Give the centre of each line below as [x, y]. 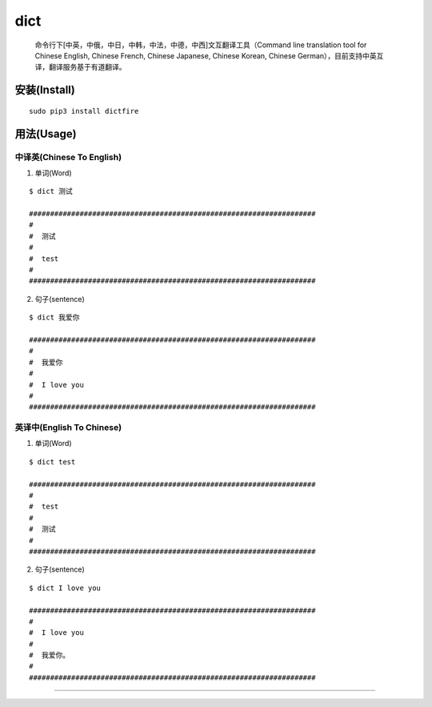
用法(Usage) [46, 133]
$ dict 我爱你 [54, 317]
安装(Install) [45, 90]
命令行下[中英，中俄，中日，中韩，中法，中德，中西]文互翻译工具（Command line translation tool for [201, 45]
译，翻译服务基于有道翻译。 [80, 67]
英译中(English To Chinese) [68, 428]
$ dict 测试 [51, 191]
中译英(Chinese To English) [68, 157]
